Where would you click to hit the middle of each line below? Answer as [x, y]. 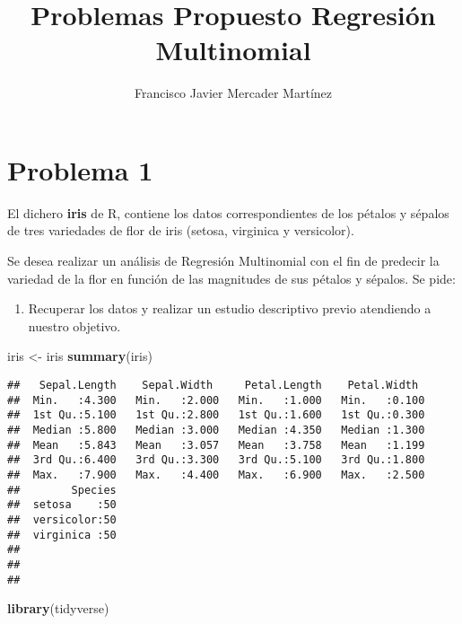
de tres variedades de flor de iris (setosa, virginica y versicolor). [181, 230]
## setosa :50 [62, 505]
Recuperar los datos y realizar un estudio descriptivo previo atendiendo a [230, 308]
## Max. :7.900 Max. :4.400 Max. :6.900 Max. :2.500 [216, 475]
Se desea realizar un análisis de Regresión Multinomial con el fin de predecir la [223, 261]
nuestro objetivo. [74, 325]
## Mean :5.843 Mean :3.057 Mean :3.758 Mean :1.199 [216, 445]
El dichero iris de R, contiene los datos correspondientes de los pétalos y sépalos [228, 212]
